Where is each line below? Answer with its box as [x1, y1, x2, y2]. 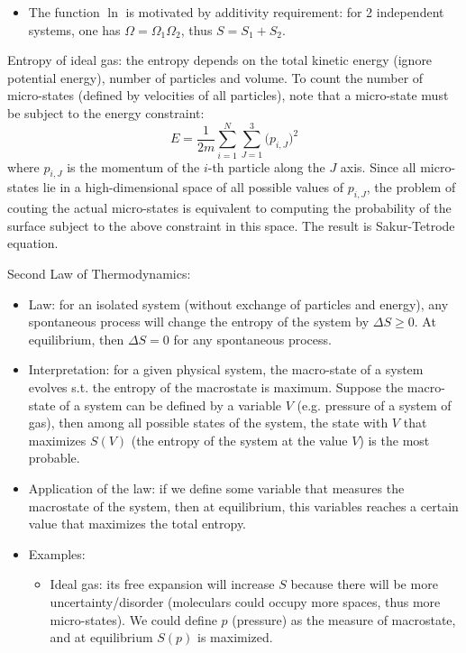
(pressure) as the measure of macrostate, [232, 610, 456, 629]
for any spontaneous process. [173, 329, 332, 348]
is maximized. [197, 628, 273, 647]
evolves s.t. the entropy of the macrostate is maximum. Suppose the [28, 378, 404, 397]
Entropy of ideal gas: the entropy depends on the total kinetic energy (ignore [7, 51, 433, 69]
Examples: [28, 544, 86, 563]
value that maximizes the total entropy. [28, 514, 247, 533]
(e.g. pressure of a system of [297, 395, 452, 414]
